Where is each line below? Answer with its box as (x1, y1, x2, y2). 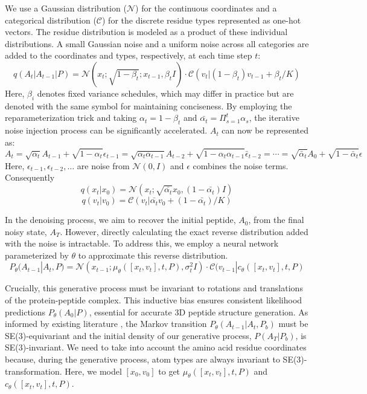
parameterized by (5, 248, 69, 261)
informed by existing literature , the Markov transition (5, 317, 207, 330)
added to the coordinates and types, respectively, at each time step (5, 49, 252, 62)
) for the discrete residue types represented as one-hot (102, 13, 301, 26)
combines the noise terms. (193, 159, 289, 172)
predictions (5, 305, 46, 318)
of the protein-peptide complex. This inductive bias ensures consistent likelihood (5, 294, 302, 306)
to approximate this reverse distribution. (78, 248, 228, 261)
